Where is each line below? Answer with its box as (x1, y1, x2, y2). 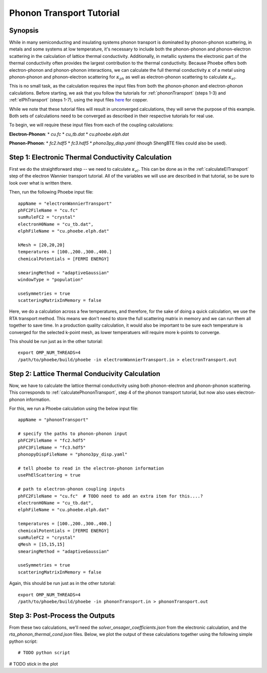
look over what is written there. (9, 180, 73, 186)
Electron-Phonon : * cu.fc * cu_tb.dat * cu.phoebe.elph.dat (9, 131, 130, 137)
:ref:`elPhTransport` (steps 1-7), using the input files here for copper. (9, 97, 148, 103)
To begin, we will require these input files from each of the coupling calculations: (9, 122, 174, 128)
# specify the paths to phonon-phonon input (18, 431, 128, 436)
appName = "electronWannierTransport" (18, 200, 112, 206)
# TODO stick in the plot (9, 661, 58, 667)
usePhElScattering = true (18, 473, 81, 478)
